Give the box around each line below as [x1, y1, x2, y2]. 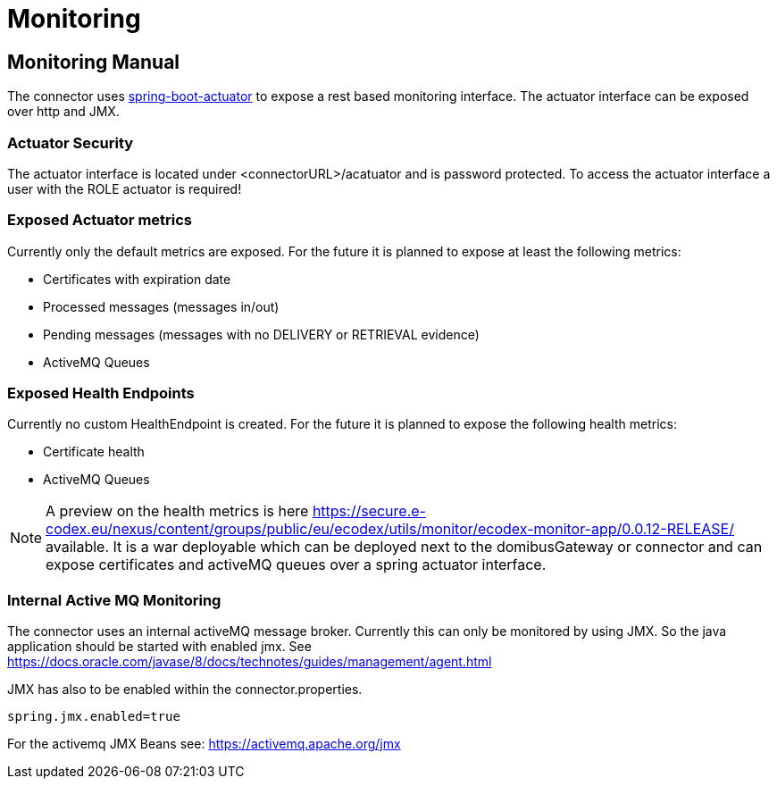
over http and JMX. [7, 104, 120, 120]
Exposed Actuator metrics [7, 211, 193, 230]
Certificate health [43, 444, 145, 460]
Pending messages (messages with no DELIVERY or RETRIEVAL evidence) [43, 326, 480, 342]
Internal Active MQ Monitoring [7, 590, 221, 609]
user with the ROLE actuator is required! [7, 180, 242, 196]
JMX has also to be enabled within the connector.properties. [7, 681, 363, 698]
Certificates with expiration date [43, 271, 231, 287]
